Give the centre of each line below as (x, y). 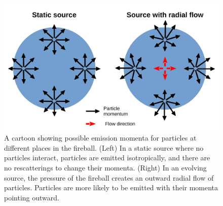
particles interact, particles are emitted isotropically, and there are (107, 158)
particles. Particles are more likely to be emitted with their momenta (111, 187)
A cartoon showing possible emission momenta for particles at (100, 138)
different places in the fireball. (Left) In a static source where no (104, 147)
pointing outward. (32, 197)
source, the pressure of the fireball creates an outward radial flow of (109, 177)
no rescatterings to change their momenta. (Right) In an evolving (105, 168)
